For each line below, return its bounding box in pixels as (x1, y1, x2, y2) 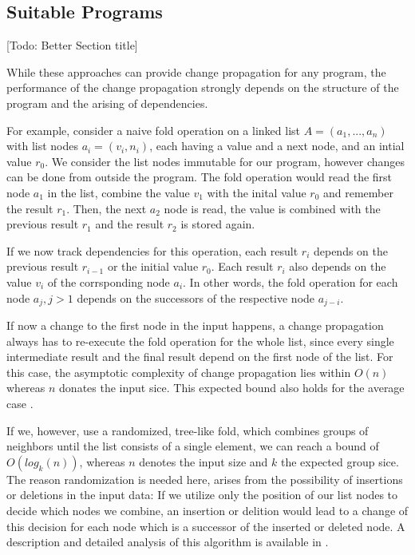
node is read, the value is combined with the (164, 200, 381, 216)
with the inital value (207, 184, 306, 200)
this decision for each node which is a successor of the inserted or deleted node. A (6, 517, 405, 534)
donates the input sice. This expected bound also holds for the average (59, 379, 405, 396)
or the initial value (107, 258, 199, 275)
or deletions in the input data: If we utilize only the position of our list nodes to (6, 486, 398, 503)
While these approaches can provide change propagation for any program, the (6, 63, 386, 80)
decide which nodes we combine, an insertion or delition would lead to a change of (6, 501, 409, 518)
